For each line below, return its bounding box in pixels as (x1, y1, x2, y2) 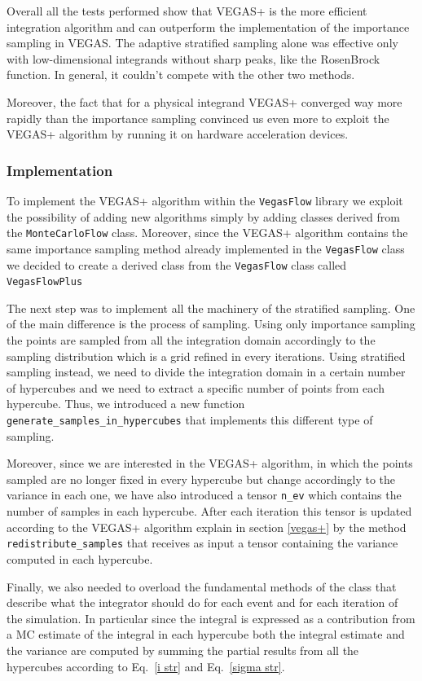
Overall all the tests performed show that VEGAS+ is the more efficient (7, 2, 367, 19)
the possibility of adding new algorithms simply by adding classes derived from (7, 208, 400, 225)
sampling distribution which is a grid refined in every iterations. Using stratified (7, 347, 406, 364)
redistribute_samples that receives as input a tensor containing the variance (7, 534, 398, 551)
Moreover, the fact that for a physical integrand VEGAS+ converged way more (7, 93, 402, 110)
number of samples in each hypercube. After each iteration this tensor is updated (7, 503, 412, 520)
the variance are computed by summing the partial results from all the (7, 641, 359, 658)
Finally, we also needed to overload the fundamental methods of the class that (7, 578, 397, 595)
